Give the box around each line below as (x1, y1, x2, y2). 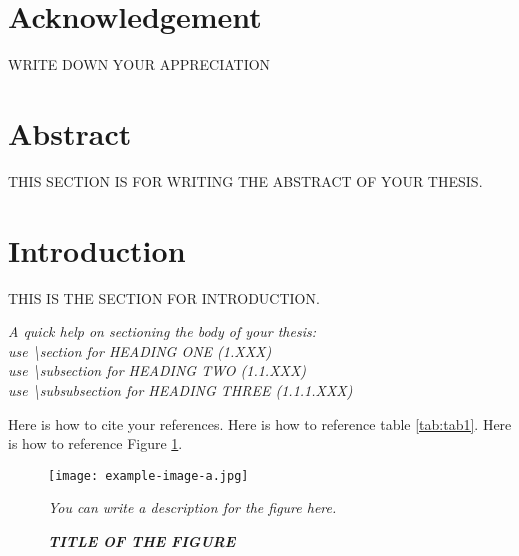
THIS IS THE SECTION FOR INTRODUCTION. (8, 287, 320, 308)
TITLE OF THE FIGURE (48, 530, 236, 551)
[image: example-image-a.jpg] (48, 468, 249, 483)
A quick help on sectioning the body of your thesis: (8, 321, 316, 342)
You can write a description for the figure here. (48, 497, 337, 518)
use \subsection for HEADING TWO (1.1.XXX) (8, 360, 307, 381)
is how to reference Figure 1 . (8, 433, 183, 454)
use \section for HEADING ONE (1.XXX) (8, 340, 272, 361)
